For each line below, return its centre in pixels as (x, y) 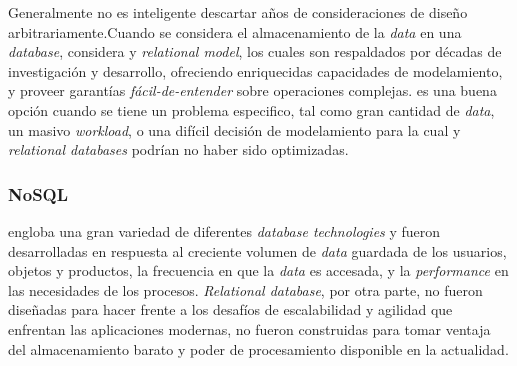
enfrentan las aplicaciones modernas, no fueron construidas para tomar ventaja (249, 328)
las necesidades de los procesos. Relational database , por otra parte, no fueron (245, 289)
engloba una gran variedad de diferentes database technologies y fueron (224, 230)
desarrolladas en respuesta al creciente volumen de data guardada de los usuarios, (257, 250)
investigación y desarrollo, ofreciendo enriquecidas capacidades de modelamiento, (255, 70)
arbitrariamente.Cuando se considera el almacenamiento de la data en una (235, 31)
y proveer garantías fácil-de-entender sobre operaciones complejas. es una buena (252, 90)
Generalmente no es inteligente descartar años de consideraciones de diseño (238, 12)
